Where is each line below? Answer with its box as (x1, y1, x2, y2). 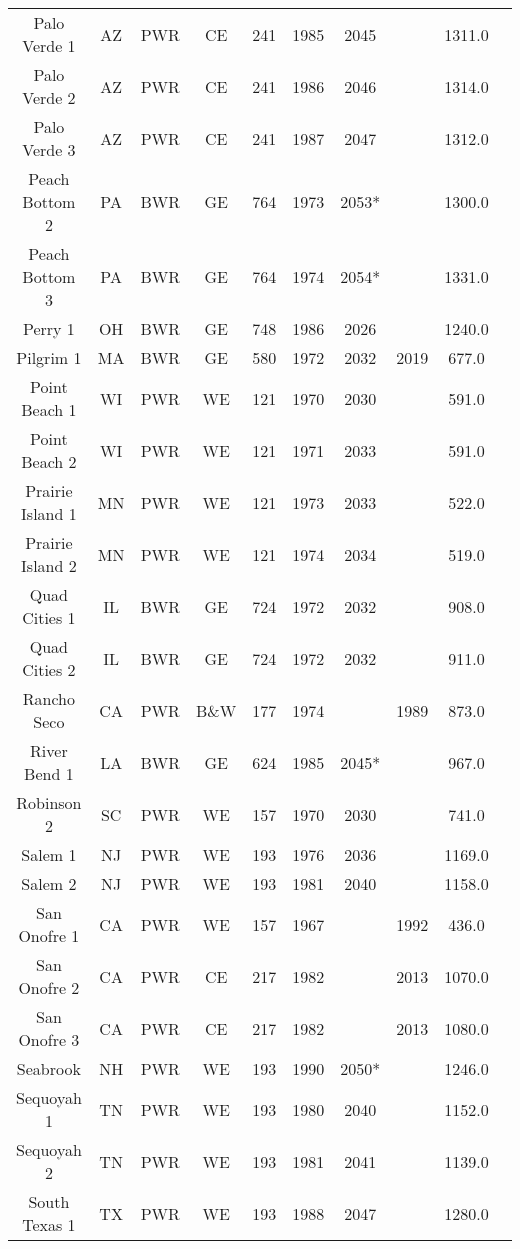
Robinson (16, 791, 82, 814)
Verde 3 (22, 138, 76, 161)
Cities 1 (22, 606, 76, 629)
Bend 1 (24, 762, 74, 785)
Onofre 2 (18, 976, 80, 999)
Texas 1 (22, 1213, 76, 1236)
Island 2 (21, 554, 77, 577)
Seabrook (16, 1057, 81, 1080)
